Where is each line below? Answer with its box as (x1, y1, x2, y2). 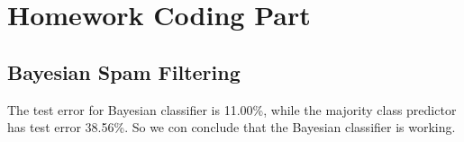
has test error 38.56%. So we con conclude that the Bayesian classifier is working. (7, 118, 456, 137)
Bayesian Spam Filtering (7, 58, 241, 85)
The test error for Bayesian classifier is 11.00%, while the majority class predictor (7, 100, 457, 119)
